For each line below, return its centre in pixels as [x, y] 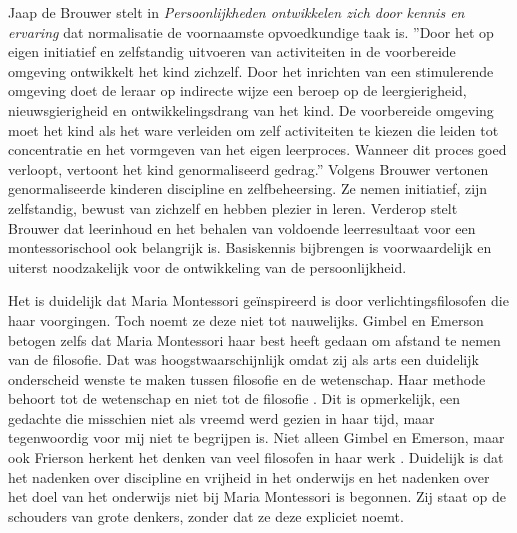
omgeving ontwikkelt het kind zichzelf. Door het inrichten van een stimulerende [251, 70]
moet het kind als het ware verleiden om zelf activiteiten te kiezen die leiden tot [253, 129]
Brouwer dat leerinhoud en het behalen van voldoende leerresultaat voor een [242, 227]
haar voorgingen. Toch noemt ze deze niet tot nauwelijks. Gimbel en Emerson [246, 319]
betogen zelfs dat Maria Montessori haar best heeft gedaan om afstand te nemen [254, 339]
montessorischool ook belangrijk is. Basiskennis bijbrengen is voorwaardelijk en [250, 247]
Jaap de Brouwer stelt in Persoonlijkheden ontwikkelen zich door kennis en [236, 12]
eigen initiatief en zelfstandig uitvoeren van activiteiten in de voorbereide [232, 51]
